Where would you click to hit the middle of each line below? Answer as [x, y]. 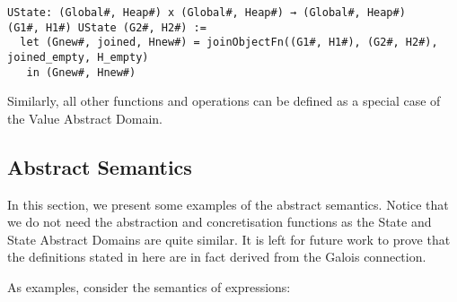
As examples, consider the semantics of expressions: [149, 287]
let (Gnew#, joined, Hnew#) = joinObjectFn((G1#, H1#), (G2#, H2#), [229, 43]
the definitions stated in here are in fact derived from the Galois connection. [217, 257]
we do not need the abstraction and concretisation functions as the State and [220, 222]
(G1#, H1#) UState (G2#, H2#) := [107, 27]
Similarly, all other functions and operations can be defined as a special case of [224, 101]
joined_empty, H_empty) [78, 57]
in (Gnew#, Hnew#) [81, 72]
